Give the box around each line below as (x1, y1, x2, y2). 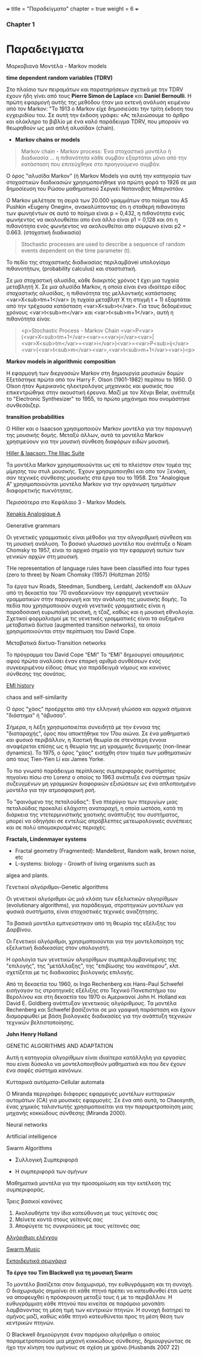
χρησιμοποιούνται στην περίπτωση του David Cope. (6, 627, 136, 634)
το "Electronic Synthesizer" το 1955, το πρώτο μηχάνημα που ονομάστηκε (6, 395, 191, 402)
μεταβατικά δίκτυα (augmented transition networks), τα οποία (6, 621, 161, 628)
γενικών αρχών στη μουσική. (6, 552, 80, 560)
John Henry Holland (6, 1030, 57, 1038)
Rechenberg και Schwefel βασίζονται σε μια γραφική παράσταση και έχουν (6, 1006, 196, 1013)
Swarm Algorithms (6, 1144, 52, 1152)
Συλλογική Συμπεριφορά (14, 1156, 78, 1163)
